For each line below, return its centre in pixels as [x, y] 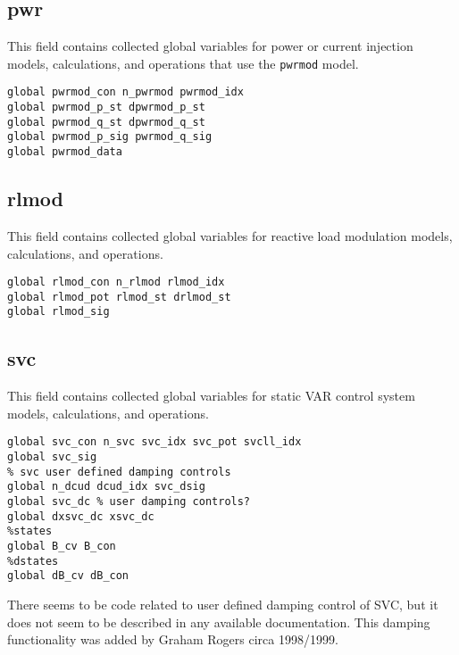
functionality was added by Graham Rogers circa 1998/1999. [173, 639]
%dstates [33, 561]
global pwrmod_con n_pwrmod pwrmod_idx [125, 92]
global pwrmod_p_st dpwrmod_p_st [106, 108]
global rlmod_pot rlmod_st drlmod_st [119, 297]
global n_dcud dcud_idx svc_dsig [106, 487]
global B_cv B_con [62, 547]
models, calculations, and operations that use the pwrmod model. [183, 63]
